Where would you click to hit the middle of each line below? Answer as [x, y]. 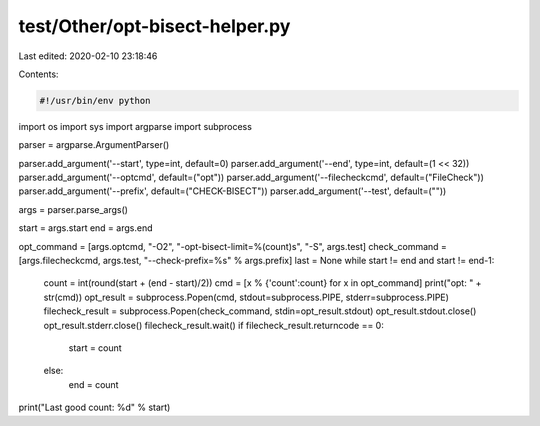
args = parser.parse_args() [73, 209]
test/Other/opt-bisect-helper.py [154, 26]
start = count [95, 347]
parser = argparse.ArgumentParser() [94, 145]
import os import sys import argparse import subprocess [135, 126]
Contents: [38, 74]
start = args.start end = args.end [85, 228]
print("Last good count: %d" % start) [94, 407]
